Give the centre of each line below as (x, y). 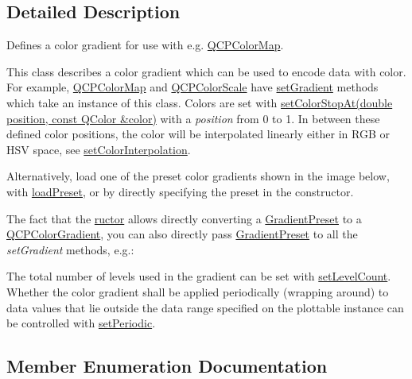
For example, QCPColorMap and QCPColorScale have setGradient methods (192, 87)
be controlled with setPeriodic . (81, 323)
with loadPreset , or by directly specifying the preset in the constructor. (180, 191)
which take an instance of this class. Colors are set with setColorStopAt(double (200, 102)
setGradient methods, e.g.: (70, 249)
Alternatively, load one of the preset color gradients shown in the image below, (198, 176)
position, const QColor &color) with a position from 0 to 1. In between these (193, 118)
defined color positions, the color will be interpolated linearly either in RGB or (198, 134)
